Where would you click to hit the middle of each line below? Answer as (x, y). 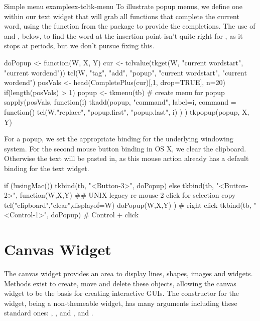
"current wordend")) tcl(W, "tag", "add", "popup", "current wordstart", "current (125, 72)
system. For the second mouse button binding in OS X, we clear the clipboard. (125, 148)
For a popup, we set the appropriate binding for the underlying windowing (119, 139)
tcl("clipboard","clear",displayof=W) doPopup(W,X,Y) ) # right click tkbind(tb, (128, 205)
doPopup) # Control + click (95, 215)
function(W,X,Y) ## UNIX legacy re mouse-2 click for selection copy (128, 195)
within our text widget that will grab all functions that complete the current (122, 16)
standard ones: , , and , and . (49, 313)
